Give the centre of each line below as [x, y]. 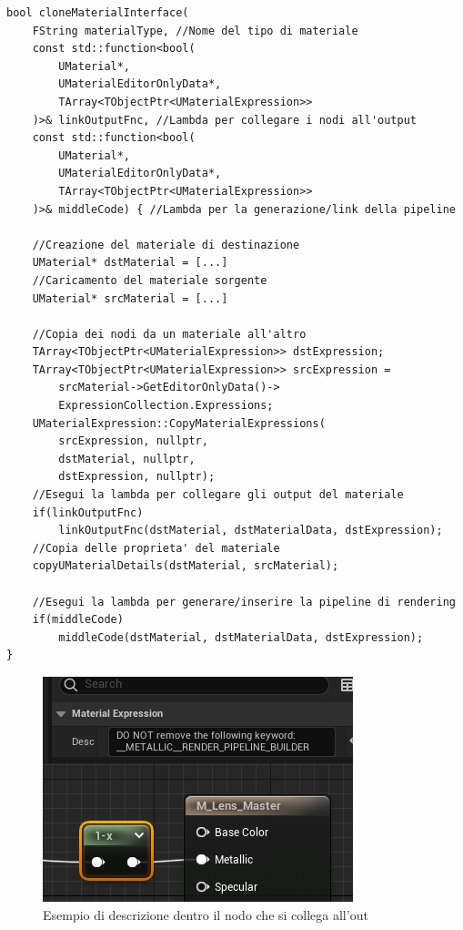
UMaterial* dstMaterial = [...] [130, 263]
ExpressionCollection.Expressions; [166, 406]
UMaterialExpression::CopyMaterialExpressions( [179, 423]
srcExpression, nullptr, [133, 441]
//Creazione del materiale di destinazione [166, 245]
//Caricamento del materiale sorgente [150, 280]
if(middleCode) [78, 620]
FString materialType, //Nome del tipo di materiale [195, 31]
